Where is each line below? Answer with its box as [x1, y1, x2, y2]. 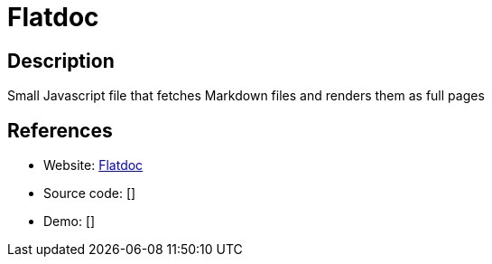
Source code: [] [43, 185, 136, 202]
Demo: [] [43, 213, 96, 230]
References [7, 118, 113, 142]
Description [7, 49, 115, 72]
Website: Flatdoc [43, 157, 144, 174]
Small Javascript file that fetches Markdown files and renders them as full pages [7, 88, 485, 104]
